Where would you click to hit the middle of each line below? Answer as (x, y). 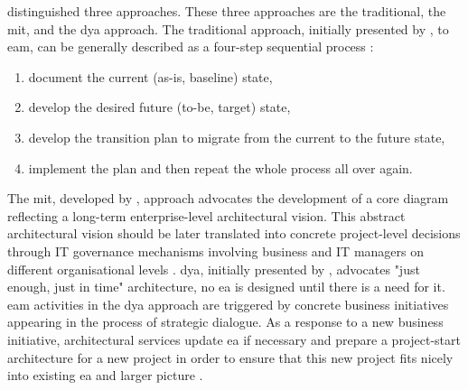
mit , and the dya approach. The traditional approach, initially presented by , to (228, 28)
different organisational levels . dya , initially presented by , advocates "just (214, 269)
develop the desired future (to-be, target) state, (159, 107)
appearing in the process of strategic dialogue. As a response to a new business (225, 322)
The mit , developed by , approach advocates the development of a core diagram (228, 198)
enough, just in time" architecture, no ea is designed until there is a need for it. (226, 287)
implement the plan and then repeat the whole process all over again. (220, 167)
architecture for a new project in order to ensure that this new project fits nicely (230, 357)
